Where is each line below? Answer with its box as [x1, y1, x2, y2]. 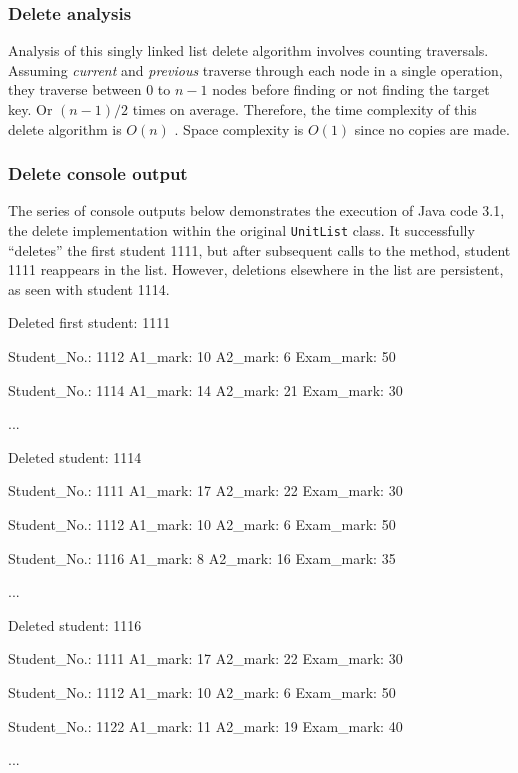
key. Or [8, 99, 53, 119]
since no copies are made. [354, 118, 510, 139]
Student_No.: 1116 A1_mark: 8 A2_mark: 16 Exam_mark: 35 [8, 547, 396, 568]
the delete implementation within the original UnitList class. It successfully [8, 220, 475, 240]
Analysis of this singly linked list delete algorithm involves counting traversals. [8, 40, 489, 61]
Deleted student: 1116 [8, 614, 142, 635]
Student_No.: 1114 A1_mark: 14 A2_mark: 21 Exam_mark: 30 [8, 379, 403, 400]
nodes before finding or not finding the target [212, 79, 490, 100]
